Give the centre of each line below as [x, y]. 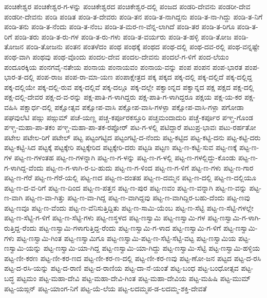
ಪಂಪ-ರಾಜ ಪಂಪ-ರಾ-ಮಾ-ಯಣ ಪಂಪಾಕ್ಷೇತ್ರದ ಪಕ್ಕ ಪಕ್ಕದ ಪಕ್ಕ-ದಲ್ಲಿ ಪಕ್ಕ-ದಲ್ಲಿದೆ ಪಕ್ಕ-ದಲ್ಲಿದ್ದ [144, 77]
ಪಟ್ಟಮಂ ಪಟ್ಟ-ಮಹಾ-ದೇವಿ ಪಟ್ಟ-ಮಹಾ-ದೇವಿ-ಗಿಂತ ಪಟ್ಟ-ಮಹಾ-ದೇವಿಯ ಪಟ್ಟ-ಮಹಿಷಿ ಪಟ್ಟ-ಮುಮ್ [134, 278]
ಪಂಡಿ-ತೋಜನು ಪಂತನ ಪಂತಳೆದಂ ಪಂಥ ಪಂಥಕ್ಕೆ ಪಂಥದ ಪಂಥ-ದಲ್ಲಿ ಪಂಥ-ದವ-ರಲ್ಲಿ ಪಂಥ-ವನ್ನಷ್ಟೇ [143, 46]
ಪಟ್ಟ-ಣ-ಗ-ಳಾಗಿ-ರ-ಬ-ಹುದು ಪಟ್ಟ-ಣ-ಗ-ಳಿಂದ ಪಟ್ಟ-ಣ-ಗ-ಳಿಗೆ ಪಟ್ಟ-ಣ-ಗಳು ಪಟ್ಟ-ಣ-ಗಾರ [150, 167]
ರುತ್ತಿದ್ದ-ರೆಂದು [21, 228]
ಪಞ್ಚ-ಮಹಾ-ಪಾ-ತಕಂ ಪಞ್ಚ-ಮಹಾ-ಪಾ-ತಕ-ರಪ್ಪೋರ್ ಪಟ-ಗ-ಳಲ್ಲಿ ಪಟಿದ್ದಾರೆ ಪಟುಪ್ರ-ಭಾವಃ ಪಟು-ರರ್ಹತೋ [130, 127]
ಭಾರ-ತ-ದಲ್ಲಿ [19, 77]
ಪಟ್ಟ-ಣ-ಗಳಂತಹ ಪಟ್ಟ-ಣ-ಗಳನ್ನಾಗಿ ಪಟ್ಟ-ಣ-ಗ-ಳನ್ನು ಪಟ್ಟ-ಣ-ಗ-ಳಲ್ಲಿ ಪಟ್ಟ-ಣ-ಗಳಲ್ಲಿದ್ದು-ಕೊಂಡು [125, 157]
